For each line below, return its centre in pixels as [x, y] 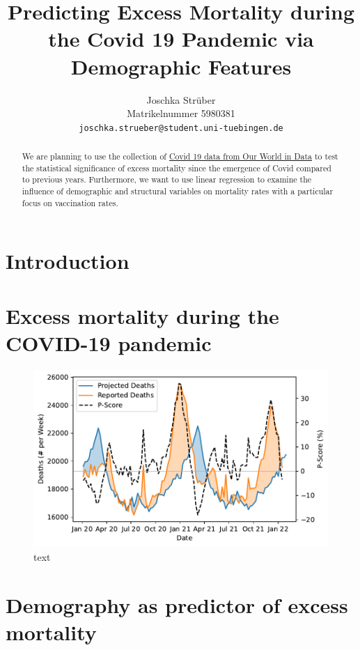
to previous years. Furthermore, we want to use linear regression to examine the [167, 179]
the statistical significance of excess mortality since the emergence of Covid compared [177, 168]
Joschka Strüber [181, 99]
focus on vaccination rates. [70, 202]
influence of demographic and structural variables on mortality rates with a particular [178, 191]
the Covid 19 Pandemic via [181, 39]
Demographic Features [181, 66]
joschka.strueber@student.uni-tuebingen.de [181, 128]
